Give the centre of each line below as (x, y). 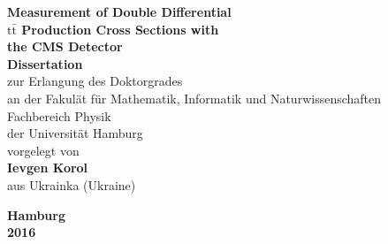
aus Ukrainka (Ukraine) (72, 184)
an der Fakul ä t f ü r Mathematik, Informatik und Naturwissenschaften (194, 98)
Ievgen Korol (48, 168)
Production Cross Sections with (120, 29)
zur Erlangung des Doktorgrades (95, 81)
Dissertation (45, 63)
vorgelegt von (43, 150)
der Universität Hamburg (75, 133)
